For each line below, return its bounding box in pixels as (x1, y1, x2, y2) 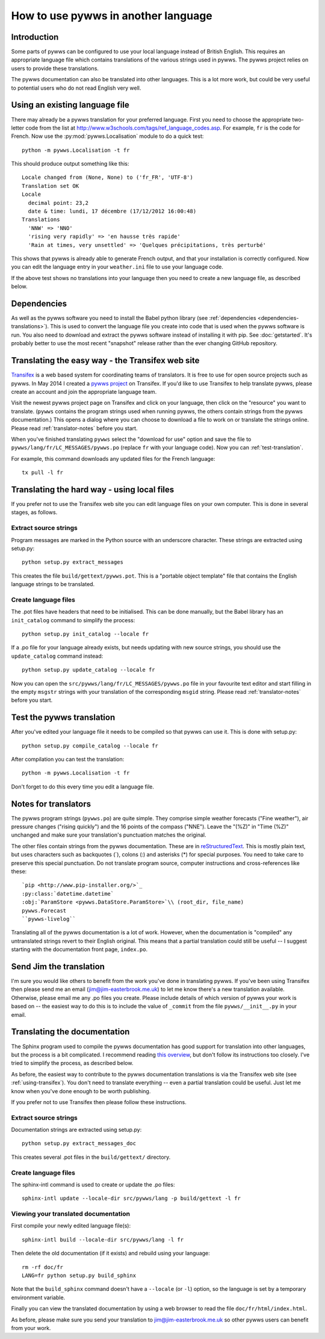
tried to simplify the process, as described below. (11, 1060, 134, 1067)
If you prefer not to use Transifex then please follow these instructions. (11, 1098, 187, 1105)
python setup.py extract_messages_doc (22, 1140, 137, 1147)
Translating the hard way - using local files (11, 484, 175, 495)
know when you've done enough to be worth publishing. (11, 1087, 151, 1094)
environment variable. (11, 1294, 66, 1301)
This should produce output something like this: (11, 160, 129, 167)
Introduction (11, 32, 59, 42)
